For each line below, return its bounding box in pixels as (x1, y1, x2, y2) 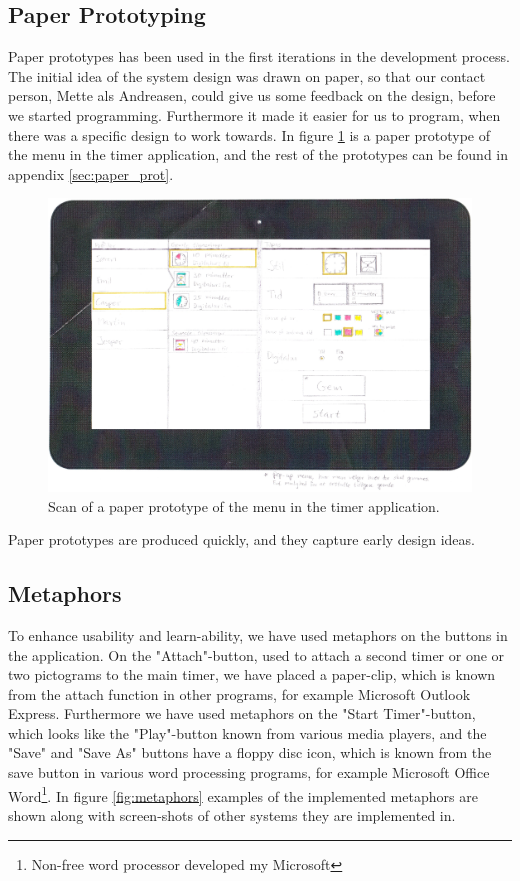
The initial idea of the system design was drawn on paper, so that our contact (8, 65, 486, 86)
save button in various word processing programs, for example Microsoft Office (8, 762, 490, 783)
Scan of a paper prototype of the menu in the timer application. (48, 495, 440, 516)
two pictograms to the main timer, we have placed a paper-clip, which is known (8, 664, 496, 685)
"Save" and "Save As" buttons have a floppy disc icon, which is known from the (8, 742, 492, 763)
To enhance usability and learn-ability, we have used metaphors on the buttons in (8, 624, 508, 645)
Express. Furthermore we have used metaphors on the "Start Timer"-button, (8, 703, 476, 724)
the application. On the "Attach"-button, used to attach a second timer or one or (8, 644, 505, 665)
